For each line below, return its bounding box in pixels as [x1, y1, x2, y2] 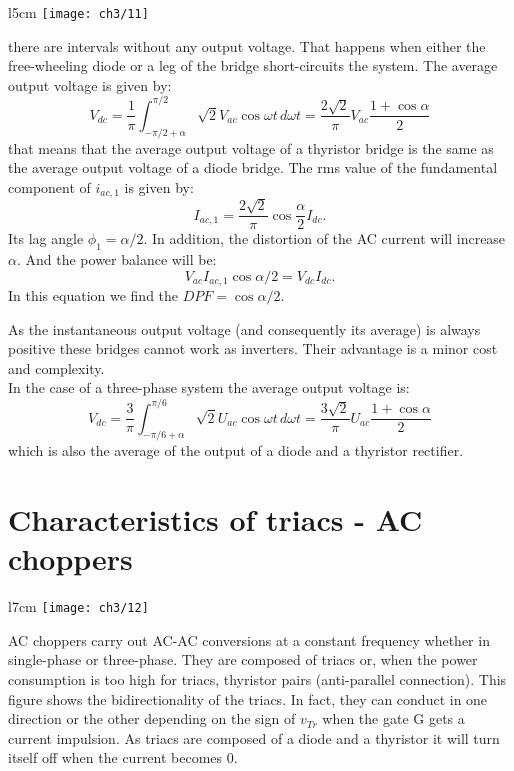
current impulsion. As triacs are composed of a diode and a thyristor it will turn [8, 727, 500, 748]
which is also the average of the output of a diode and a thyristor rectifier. [8, 440, 464, 461]
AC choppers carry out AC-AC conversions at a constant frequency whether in [8, 629, 490, 650]
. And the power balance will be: [16, 249, 217, 270]
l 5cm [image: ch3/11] [8, 2, 149, 22]
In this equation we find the [8, 285, 179, 306]
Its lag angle [8, 228, 84, 249]
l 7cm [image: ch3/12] [8, 596, 149, 617]
